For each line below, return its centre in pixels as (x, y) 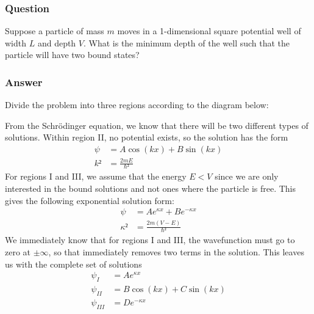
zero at (18, 252)
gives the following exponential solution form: (90, 200)
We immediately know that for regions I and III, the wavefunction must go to (150, 240)
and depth (57, 42)
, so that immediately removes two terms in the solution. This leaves (176, 252)
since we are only (247, 176)
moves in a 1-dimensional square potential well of (209, 31)
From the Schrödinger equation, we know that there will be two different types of (157, 125)
